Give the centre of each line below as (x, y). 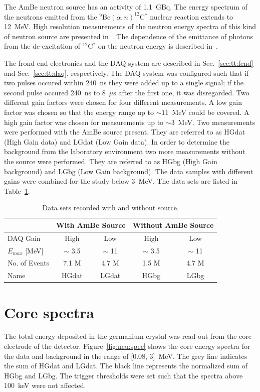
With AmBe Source (91, 225)
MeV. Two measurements (217, 122)
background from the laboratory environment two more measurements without (125, 151)
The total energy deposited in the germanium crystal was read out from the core (128, 336)
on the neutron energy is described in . (158, 46)
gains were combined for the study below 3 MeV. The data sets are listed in (121, 181)
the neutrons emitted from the (51, 16)
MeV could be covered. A (211, 112)
